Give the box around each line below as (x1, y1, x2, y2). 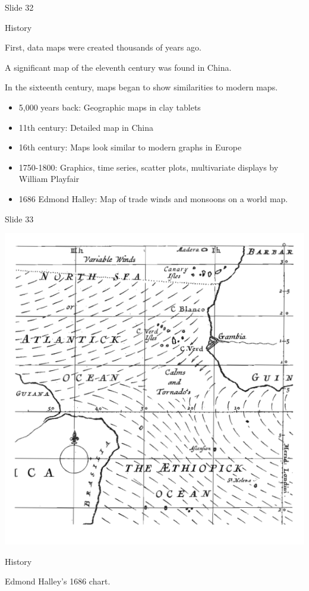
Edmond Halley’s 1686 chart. (5, 575, 111, 587)
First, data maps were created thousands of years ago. (5, 41, 201, 54)
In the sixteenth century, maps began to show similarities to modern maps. (5, 81, 278, 93)
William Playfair (18, 172, 80, 185)
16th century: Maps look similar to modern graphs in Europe (18, 141, 242, 153)
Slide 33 (5, 212, 34, 225)
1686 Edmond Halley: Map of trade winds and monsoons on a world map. (18, 192, 288, 205)
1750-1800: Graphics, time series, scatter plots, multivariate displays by (18, 161, 279, 173)
